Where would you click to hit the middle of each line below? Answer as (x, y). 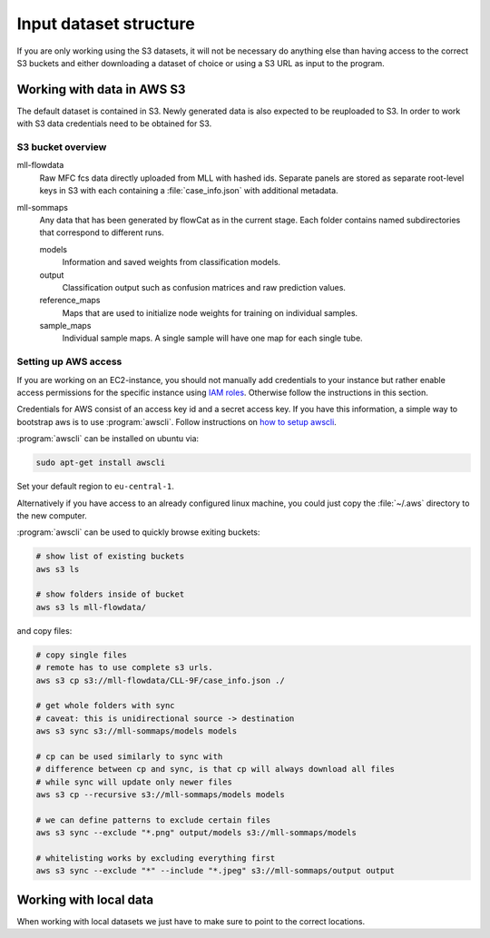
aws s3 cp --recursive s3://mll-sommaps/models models (160, 795)
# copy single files (81, 655)
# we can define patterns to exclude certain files (153, 820)
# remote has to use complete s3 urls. (124, 668)
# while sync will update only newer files (134, 782)
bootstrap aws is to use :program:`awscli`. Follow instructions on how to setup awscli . (177, 421)
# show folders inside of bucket (110, 594)
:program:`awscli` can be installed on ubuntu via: (108, 439)
